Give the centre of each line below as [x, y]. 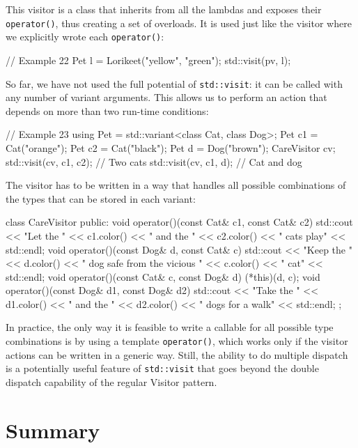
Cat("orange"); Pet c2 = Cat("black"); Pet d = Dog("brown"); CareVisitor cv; [171, 147]
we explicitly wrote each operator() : [85, 37]
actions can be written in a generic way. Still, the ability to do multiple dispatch [177, 354]
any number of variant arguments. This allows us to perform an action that [166, 97]
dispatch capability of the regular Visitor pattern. [111, 381]
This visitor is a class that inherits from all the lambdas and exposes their [164, 9]
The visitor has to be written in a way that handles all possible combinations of [176, 185]
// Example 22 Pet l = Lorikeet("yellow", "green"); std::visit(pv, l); [148, 60]
